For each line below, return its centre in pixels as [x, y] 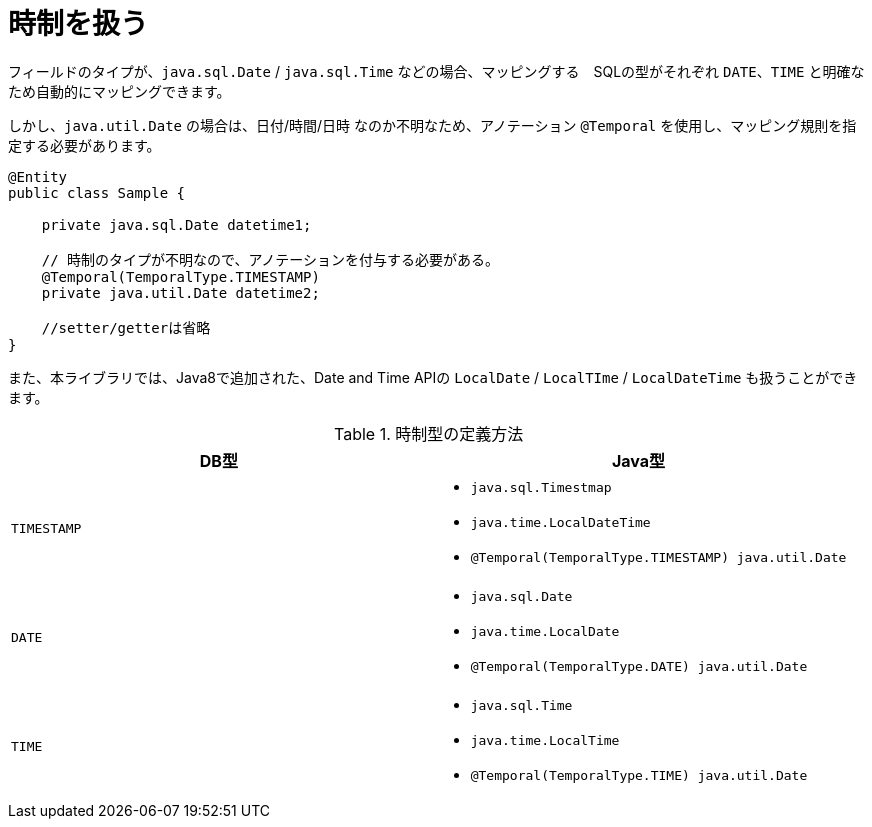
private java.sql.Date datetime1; [176, 224]
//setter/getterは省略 [126, 327]
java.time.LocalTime [545, 740]
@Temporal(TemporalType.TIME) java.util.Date [639, 775]
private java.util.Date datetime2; [180, 292]
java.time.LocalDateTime [560, 522]
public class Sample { [97, 192]
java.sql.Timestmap [541, 487]
